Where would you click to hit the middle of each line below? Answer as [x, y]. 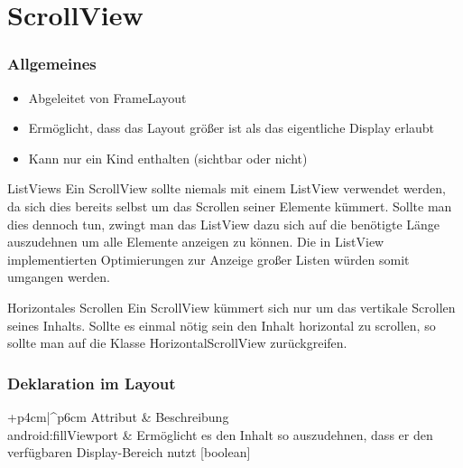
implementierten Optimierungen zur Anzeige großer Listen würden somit [208, 259]
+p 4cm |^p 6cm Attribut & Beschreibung [118, 416]
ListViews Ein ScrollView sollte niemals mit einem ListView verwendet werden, [227, 188]
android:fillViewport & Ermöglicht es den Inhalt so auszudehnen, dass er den [220, 434]
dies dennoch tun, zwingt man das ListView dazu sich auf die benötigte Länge [224, 224]
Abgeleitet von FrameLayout [107, 97]
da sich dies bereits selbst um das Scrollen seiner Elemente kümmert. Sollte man [230, 206]
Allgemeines [52, 64]
